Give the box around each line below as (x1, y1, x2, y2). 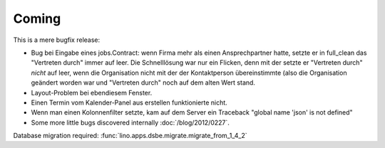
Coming (13, 11, 61, 26)
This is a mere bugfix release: (13, 36, 101, 44)
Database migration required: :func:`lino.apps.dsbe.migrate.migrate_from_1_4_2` (13, 132, 247, 140)
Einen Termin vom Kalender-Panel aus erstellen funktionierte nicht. (31, 98, 227, 107)
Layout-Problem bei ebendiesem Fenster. (31, 88, 153, 97)
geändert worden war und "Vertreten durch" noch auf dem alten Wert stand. (31, 78, 256, 87)
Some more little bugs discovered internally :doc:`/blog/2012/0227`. (31, 118, 230, 127)
